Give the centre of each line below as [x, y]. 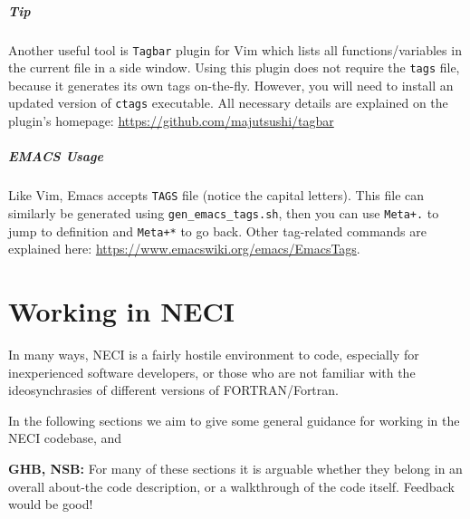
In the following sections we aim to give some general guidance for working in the [234, 420]
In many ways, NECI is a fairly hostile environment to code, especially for [214, 354]
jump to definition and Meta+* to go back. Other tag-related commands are [217, 231]
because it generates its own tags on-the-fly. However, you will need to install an [231, 85]
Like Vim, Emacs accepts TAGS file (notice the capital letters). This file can [216, 195]
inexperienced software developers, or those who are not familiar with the [212, 372]
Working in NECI [122, 311]
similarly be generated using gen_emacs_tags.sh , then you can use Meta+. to [224, 212]
